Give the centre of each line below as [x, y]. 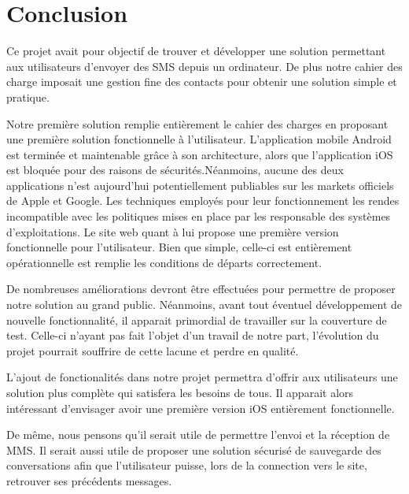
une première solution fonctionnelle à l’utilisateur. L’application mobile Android [199, 139]
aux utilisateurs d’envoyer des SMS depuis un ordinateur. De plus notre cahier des [204, 66]
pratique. [28, 97]
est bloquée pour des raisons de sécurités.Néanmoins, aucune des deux [175, 170]
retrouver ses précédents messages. [89, 480]
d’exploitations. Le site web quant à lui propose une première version [173, 231]
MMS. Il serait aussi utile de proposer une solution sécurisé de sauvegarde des [194, 449]
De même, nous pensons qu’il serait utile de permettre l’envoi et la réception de [198, 435]
